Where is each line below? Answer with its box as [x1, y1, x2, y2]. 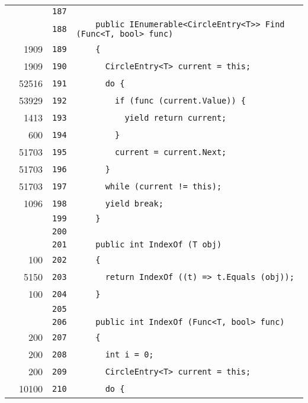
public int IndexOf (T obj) [95, 240, 222, 249]
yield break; [105, 198, 163, 208]
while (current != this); [105, 181, 222, 191]
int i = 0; [105, 349, 154, 359]
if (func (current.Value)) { [115, 95, 246, 105]
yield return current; [124, 112, 227, 122]
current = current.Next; [115, 147, 227, 157]
